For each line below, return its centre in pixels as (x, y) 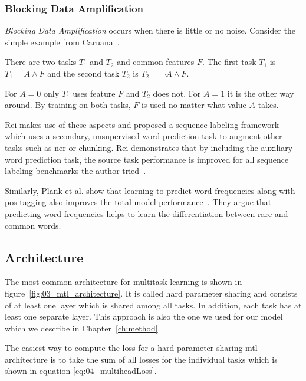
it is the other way (261, 93)
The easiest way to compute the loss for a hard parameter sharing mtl (131, 348)
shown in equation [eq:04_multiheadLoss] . (81, 371)
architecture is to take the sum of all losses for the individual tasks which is (141, 359)
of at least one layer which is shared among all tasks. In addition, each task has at (153, 305)
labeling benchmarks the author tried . (75, 171)
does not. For (177, 93)
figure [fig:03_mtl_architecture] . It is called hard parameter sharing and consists (151, 293)
